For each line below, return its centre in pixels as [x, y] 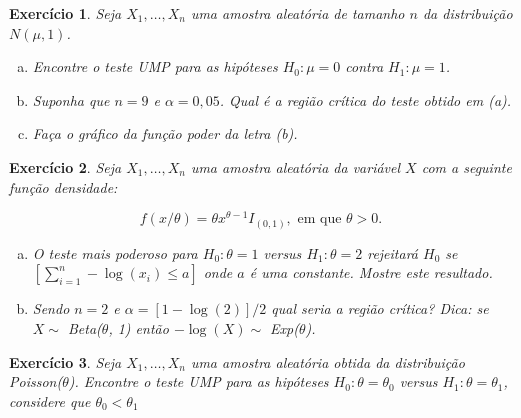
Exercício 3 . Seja [65, 361]
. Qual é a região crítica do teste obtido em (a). [365, 99]
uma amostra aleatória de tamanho [297, 13]
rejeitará [393, 252]
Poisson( [36, 381]
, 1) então [138, 327]
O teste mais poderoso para [115, 252]
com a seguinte [466, 166]
